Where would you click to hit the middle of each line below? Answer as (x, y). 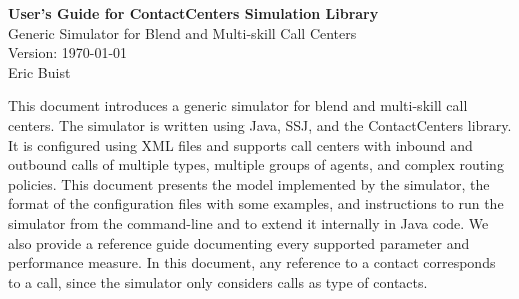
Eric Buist (39, 71)
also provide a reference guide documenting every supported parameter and (239, 242)
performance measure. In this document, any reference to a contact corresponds (252, 262)
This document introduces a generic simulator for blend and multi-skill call (238, 105)
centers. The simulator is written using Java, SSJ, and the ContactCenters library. (260, 124)
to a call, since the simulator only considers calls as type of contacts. (218, 281)
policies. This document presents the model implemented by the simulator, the (249, 183)
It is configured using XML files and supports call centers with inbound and (240, 144)
